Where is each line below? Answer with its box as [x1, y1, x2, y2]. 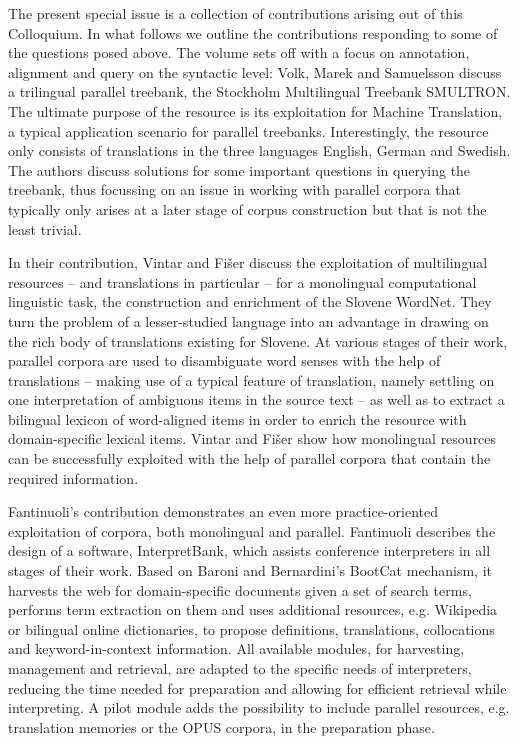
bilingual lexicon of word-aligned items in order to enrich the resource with [8, 408, 467, 429]
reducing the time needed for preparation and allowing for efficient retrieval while [8, 677, 507, 698]
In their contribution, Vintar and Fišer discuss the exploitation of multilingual [8, 252, 488, 273]
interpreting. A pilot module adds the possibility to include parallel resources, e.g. [8, 697, 510, 718]
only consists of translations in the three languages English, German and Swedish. [8, 140, 511, 161]
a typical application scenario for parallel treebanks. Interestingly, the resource [8, 120, 489, 141]
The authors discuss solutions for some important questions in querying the [8, 159, 471, 180]
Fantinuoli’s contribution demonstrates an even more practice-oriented [8, 501, 438, 522]
